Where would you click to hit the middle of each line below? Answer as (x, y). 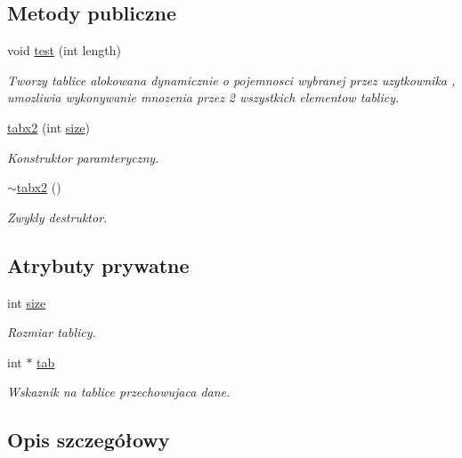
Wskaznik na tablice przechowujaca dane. (119, 392)
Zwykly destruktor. (57, 217)
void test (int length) (65, 50)
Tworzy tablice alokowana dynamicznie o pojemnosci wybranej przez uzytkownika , (231, 80)
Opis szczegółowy (89, 440)
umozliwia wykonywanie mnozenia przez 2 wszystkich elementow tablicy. (203, 97)
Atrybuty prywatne (98, 265)
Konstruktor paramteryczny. (83, 157)
